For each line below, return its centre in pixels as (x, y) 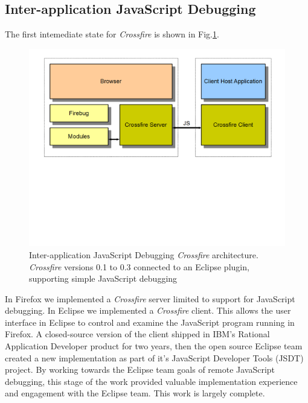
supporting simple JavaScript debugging (103, 278)
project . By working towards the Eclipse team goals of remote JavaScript (140, 370)
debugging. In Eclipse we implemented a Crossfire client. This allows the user (148, 310)
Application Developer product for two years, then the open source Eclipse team (154, 346)
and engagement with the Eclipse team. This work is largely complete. (135, 393)
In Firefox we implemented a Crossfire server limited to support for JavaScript (150, 298)
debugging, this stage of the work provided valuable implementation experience (151, 381)
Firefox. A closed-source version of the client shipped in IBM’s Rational (137, 334)
